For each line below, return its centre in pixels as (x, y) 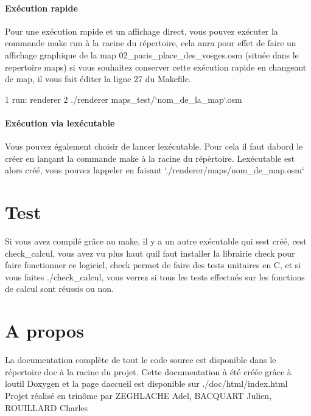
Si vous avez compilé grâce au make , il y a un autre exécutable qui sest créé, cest (156, 241)
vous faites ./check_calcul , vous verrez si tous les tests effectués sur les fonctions (155, 276)
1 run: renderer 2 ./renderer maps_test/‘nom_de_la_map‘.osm (124, 99)
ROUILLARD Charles (47, 407)
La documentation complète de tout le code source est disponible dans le (141, 360)
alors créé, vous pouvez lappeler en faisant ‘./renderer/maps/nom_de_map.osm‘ (155, 170)
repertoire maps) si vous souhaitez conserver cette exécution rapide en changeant (156, 67)
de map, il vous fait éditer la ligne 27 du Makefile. (98, 79)
